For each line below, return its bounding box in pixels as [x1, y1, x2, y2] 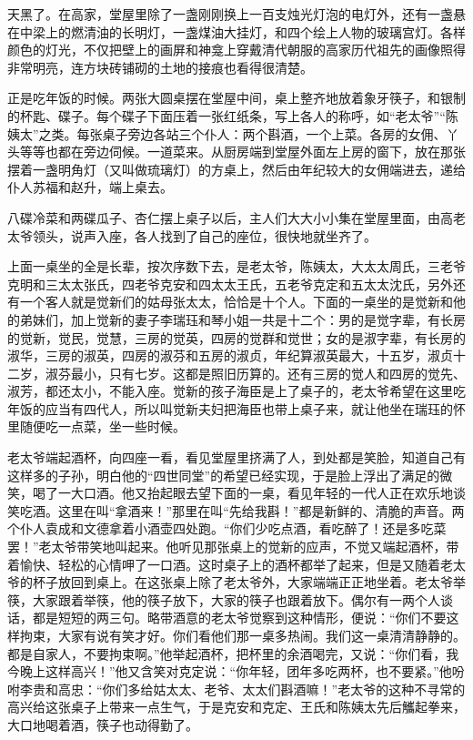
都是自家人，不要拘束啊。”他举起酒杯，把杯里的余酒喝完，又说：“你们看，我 [7, 644, 459, 663]
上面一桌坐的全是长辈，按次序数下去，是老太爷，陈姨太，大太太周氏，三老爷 [7, 257, 466, 276]
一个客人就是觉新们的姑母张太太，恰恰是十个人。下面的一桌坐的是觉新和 [19, 292, 453, 311]
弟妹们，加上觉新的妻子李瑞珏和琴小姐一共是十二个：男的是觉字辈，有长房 [19, 309, 466, 329]
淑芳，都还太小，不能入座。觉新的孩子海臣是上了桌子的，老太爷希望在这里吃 [7, 381, 466, 400]
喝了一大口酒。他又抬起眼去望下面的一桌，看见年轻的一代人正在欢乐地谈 [32, 483, 466, 502]
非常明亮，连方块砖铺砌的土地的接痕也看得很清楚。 [7, 57, 313, 76]
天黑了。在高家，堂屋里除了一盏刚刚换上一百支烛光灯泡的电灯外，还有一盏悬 [7, 5, 466, 23]
